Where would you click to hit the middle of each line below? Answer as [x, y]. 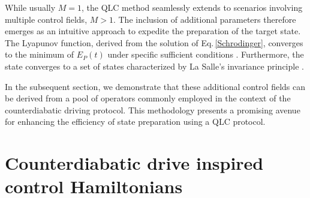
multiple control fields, [46, 19]
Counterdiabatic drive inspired [134, 163]
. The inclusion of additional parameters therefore [204, 19]
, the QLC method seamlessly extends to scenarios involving [192, 7]
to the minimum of [40, 54]
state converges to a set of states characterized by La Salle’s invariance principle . [154, 66]
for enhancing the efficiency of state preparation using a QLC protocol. [135, 121]
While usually [30, 7]
